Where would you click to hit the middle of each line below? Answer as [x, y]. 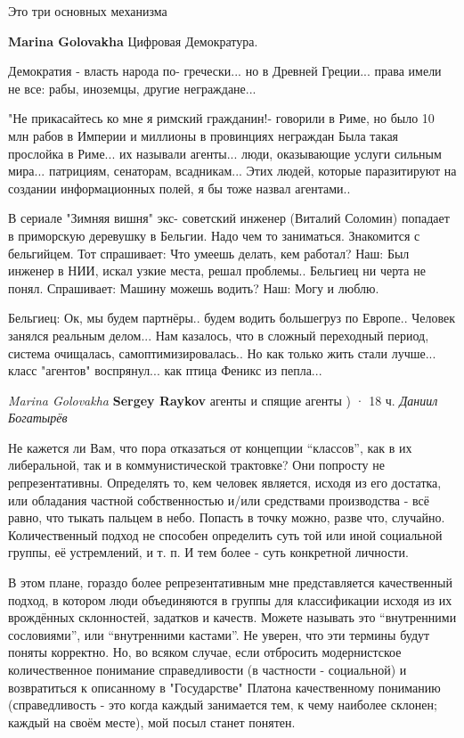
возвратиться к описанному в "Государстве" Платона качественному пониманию [224, 687]
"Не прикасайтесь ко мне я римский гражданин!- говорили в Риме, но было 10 [221, 118]
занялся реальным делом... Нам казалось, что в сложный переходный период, [219, 335]
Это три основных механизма [88, 11]
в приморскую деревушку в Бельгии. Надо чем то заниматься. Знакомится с [214, 235]
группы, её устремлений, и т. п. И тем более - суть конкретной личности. [208, 552]
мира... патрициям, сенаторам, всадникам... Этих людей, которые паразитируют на [232, 171]
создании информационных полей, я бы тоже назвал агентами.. [179, 188]
